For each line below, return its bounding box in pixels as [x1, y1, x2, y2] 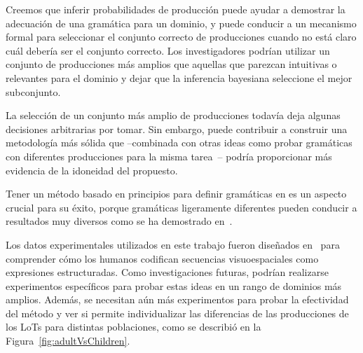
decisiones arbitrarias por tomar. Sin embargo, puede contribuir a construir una [6, 121, 348, 136]
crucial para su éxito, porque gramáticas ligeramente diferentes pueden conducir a [6, 200, 357, 214]
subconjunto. [6, 84, 61, 99]
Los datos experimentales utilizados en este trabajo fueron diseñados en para [6, 237, 340, 251]
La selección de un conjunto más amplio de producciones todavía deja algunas [6, 108, 341, 123]
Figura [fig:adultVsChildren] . [6, 333, 130, 348]
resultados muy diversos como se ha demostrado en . [6, 214, 233, 228]
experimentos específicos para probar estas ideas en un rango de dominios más [6, 278, 342, 293]
